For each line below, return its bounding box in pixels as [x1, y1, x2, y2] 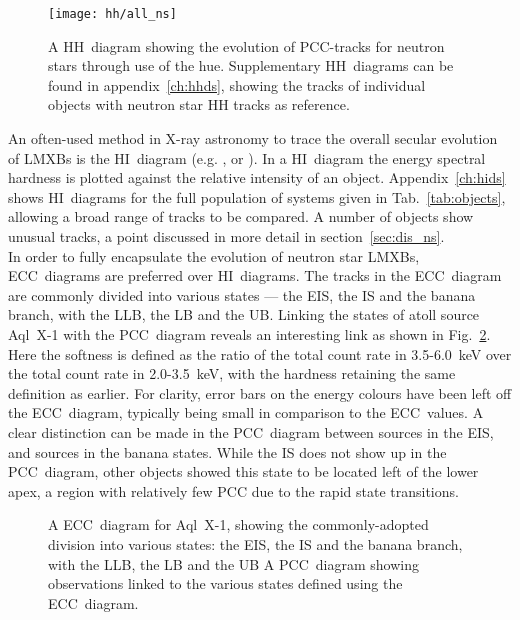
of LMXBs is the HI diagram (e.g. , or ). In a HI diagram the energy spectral [8, 147, 486, 168]
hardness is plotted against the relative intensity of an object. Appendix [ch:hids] [8, 167, 506, 188]
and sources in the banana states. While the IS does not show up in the [8, 441, 447, 462]
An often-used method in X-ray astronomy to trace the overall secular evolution [8, 128, 498, 149]
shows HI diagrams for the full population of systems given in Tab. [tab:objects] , [8, 186, 506, 207]
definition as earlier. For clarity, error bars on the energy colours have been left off [8, 382, 512, 403]
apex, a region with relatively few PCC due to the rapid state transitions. [8, 480, 459, 501]
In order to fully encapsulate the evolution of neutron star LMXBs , [8, 245, 420, 266]
